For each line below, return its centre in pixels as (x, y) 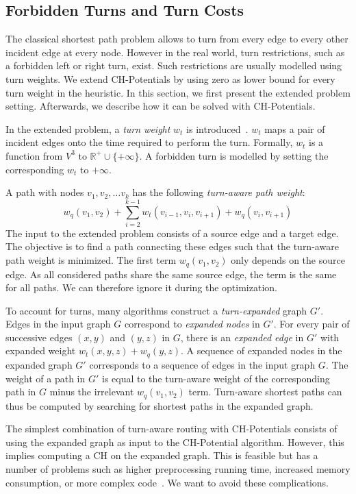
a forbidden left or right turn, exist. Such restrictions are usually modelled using (174, 65)
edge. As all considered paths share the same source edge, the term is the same (171, 274)
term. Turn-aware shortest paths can (265, 392)
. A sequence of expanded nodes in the (262, 350)
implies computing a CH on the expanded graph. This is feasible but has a (162, 455)
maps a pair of (295, 128)
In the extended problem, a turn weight (88, 128)
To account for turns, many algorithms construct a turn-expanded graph (156, 310)
